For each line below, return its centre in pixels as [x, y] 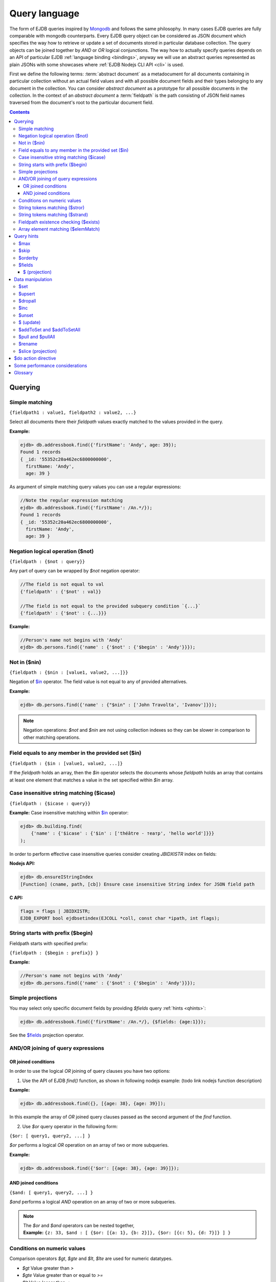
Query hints [26, 236]
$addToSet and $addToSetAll [50, 329]
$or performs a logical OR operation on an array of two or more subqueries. [89, 1145]
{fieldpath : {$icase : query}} [50, 803]
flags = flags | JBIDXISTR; [55, 911]
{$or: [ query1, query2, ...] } [50, 1136]
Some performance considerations [51, 365]
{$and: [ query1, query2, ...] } [51, 1193]
